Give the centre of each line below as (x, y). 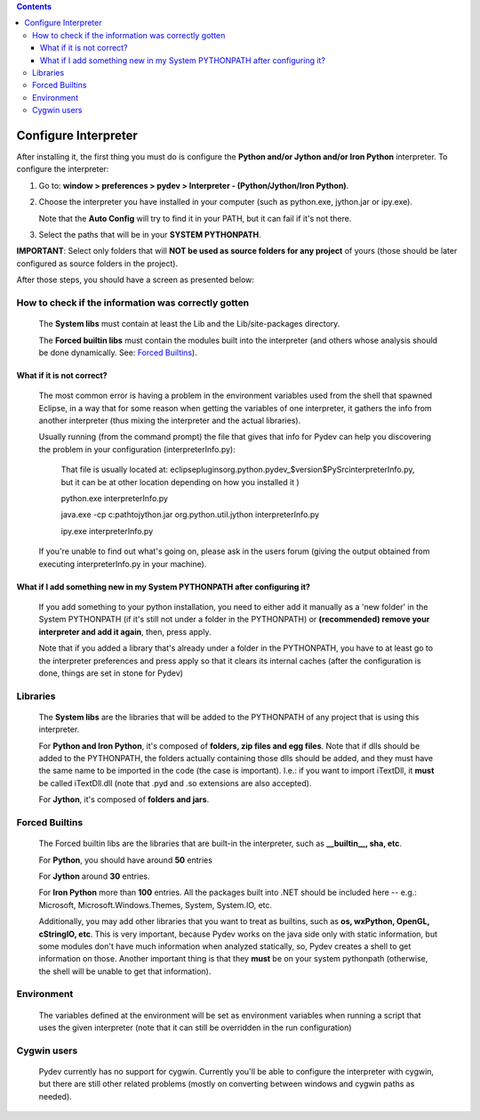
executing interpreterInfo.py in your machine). (123, 564)
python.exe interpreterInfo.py (115, 499)
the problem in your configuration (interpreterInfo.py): (137, 449)
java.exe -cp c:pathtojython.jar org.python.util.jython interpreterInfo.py (190, 515)
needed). (56, 1096)
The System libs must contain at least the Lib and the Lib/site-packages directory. (189, 324)
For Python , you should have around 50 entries (126, 860)
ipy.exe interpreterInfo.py (107, 531)
